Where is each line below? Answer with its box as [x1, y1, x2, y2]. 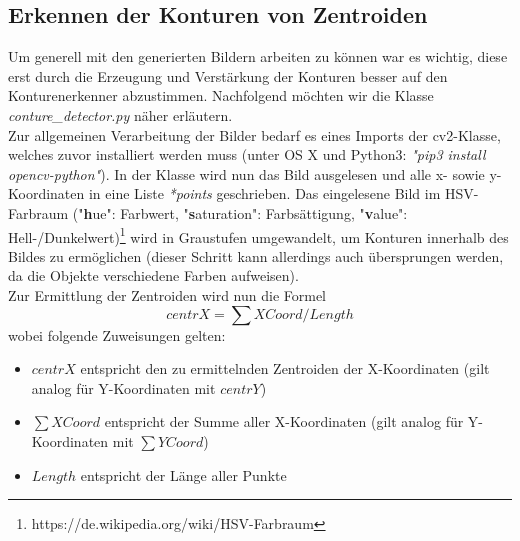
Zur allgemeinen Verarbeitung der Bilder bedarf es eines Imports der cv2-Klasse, [8, 124, 501, 145]
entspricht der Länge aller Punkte [80, 464, 287, 485]
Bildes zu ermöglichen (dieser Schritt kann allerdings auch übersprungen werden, [8, 245, 504, 266]
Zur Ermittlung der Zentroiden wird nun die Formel [8, 284, 327, 305]
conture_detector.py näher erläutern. [8, 104, 233, 125]
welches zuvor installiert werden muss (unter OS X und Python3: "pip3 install [8, 144, 486, 165]
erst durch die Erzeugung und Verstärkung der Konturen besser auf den [8, 65, 448, 86]
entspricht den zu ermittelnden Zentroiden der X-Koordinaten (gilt [80, 358, 490, 379]
